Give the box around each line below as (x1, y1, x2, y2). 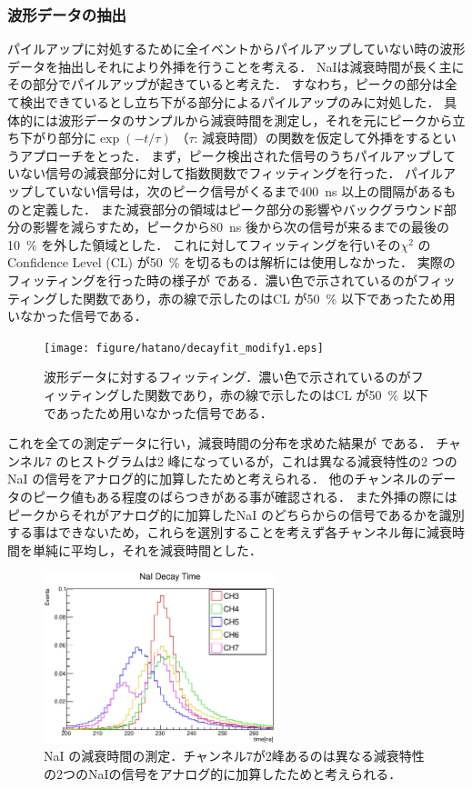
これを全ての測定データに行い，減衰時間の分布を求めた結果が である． (7, 434, 432, 453)
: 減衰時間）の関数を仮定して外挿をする (194, 128, 431, 147)
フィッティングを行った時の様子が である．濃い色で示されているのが (7, 270, 417, 289)
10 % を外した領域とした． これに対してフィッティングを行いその (7, 235, 401, 254)
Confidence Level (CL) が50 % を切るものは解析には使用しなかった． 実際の (7, 253, 456, 272)
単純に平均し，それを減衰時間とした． (32, 540, 262, 559)
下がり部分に (19, 128, 96, 147)
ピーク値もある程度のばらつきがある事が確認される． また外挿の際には (32, 486, 457, 505)
